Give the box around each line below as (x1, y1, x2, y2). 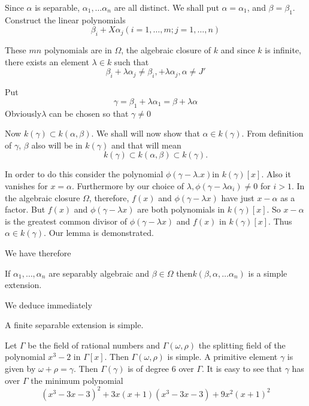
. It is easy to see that (202, 362, 282, 375)
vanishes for (5, 179, 48, 192)
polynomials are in (44, 44, 112, 56)
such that (114, 55, 149, 68)
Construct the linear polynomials (5, 13, 126, 26)
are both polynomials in (137, 203, 225, 216)
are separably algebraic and (49, 266, 149, 279)
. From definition (241, 127, 304, 140)
